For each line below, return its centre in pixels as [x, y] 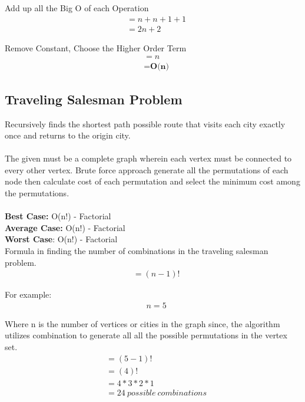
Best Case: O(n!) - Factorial [58, 216]
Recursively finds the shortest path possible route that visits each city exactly [145, 123]
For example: [28, 294]
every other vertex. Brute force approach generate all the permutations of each [147, 169]
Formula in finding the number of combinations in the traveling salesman [137, 251]
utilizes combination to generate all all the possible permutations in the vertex [146, 335]
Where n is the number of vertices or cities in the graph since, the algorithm [142, 323]
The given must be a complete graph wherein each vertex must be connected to [148, 158]
